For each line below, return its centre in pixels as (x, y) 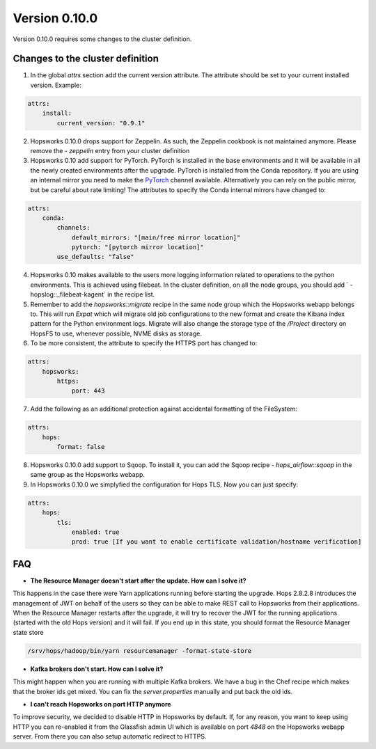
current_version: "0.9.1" (101, 123)
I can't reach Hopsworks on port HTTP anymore (101, 704)
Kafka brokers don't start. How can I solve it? (97, 669)
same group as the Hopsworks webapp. (88, 475)
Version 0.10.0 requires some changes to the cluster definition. (102, 39)
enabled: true (95, 532)
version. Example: (56, 85)
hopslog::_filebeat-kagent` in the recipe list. (93, 294)
